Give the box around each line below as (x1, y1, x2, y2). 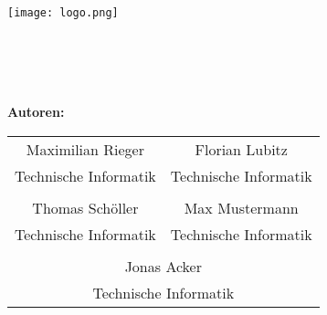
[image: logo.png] (7, 6, 119, 19)
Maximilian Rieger (26, 139, 144, 161)
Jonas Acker (124, 256, 202, 278)
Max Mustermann (184, 197, 299, 219)
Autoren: (7, 102, 65, 121)
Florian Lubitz (195, 139, 288, 161)
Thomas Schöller (32, 197, 139, 219)
